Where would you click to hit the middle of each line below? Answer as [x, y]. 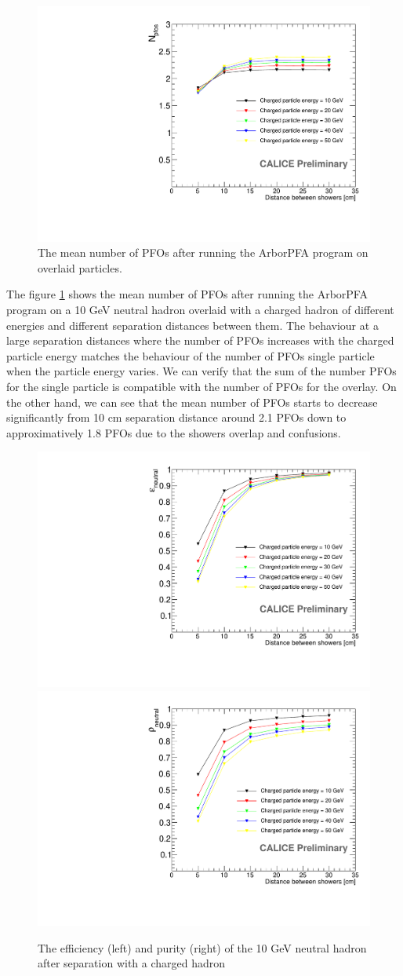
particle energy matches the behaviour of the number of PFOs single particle [191, 355]
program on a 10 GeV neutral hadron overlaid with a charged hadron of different [200, 310]
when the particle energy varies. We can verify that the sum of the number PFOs [201, 371]
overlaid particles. [80, 267]
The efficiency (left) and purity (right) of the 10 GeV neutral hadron [202, 947]
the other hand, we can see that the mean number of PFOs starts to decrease [192, 402]
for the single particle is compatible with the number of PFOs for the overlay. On [201, 386]
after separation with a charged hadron [132, 963]
